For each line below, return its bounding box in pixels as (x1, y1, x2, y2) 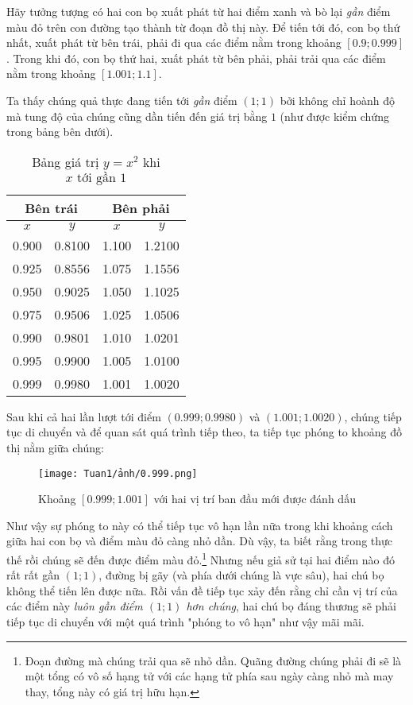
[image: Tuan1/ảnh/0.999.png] (38, 467, 198, 479)
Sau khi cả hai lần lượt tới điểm (6, 408, 161, 424)
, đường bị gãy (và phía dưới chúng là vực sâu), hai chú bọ (98, 567, 384, 583)
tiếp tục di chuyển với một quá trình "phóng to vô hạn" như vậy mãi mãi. (6, 614, 365, 629)
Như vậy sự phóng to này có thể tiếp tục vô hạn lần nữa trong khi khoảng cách (6, 517, 393, 533)
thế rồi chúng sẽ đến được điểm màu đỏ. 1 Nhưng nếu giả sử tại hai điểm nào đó (6, 548, 396, 567)
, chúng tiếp (344, 408, 402, 424)
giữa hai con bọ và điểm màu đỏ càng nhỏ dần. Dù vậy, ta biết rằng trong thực (6, 533, 393, 549)
